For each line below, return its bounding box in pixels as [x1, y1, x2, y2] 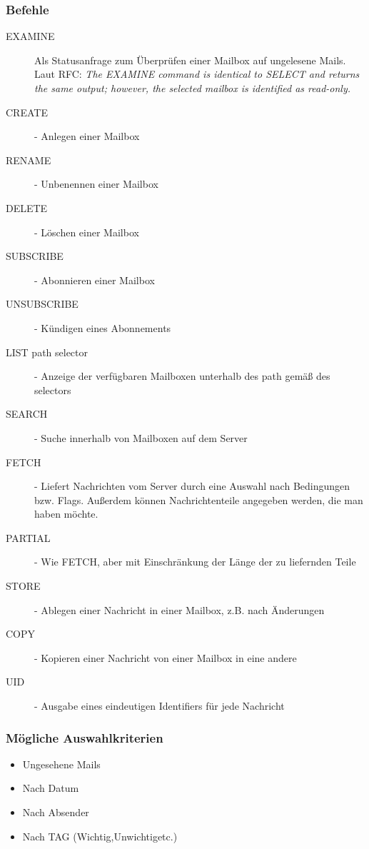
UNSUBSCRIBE [6, 296, 79, 311]
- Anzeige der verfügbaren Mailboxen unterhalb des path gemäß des [34, 368, 330, 383]
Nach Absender [22, 805, 89, 820]
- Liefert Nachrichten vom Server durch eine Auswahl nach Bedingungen [34, 478, 350, 493]
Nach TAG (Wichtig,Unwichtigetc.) [22, 828, 178, 843]
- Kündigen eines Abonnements [34, 320, 171, 335]
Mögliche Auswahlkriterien [6, 728, 163, 746]
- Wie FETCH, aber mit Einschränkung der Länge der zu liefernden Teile [34, 554, 356, 569]
